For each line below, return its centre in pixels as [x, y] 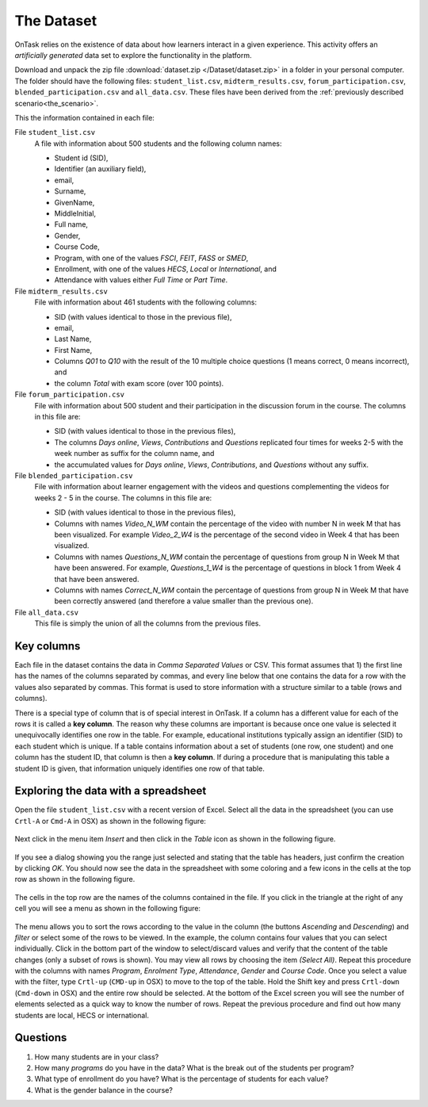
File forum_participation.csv [70, 395]
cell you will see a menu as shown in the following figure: [108, 909]
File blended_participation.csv [74, 475]
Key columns [48, 646]
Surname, [70, 191]
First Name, [73, 350]
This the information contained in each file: [84, 117]
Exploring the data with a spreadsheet [111, 791]
